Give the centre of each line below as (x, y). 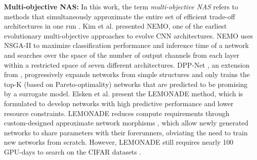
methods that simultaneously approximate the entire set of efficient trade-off (120, 16)
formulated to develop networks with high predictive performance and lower (119, 103)
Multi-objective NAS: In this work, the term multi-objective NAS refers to (121, 6)
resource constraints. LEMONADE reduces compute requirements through (117, 113)
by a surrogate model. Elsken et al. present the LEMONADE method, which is (124, 94)
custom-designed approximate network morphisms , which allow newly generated (126, 123)
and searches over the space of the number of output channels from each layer (122, 55)
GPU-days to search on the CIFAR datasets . (73, 151)
